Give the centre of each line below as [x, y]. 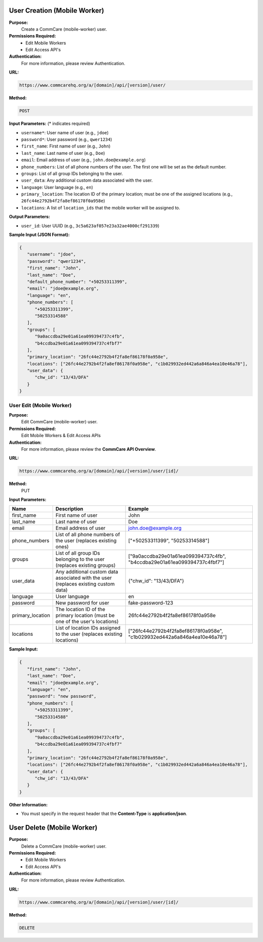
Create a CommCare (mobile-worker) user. [64, 29]
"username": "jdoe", [52, 254]
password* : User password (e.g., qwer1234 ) [66, 139]
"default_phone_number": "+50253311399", [77, 282]
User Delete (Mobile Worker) [53, 828]
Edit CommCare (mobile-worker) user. [59, 422]
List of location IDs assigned [88, 628]
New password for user [82, 603]
